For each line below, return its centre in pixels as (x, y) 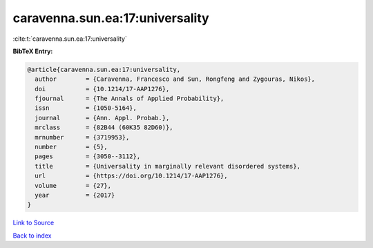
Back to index (32, 236)
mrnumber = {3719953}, (82, 137)
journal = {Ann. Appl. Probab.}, (102, 118)
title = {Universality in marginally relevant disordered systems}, (168, 166)
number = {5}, (71, 147)
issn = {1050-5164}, (86, 108)
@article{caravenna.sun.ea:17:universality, (104, 69)
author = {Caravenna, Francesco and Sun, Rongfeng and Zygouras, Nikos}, (175, 79)
